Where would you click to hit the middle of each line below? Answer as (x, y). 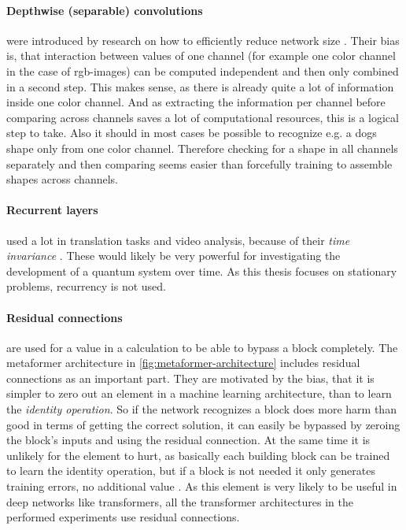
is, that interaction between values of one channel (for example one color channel (201, 56)
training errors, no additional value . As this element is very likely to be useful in (202, 486)
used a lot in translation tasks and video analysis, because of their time (178, 240)
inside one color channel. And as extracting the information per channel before (196, 102)
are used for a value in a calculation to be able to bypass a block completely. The (202, 347)
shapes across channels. (62, 179)
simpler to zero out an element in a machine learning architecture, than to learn (199, 393)
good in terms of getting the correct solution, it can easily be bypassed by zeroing (203, 424)
